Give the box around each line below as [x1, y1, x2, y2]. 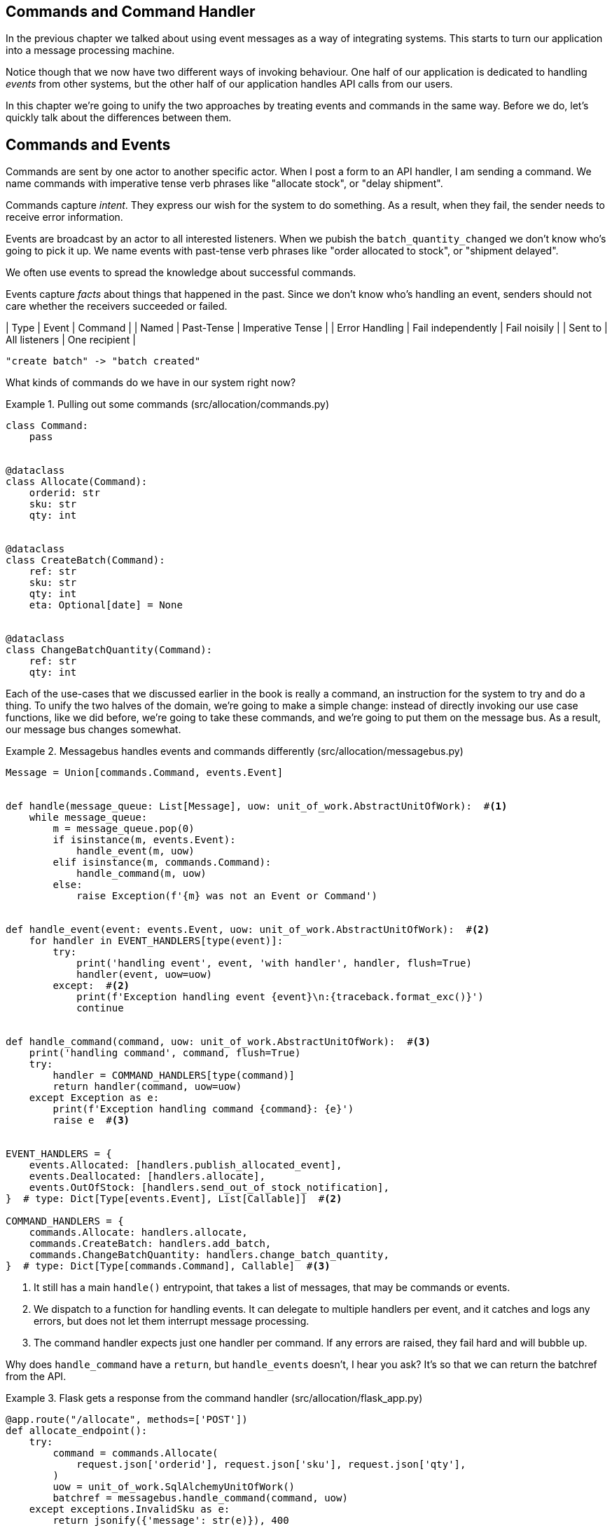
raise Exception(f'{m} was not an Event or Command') [76, 890, 378, 902]
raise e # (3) [53, 1114, 130, 1126]
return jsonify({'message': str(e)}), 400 [53, 1515, 289, 1527]
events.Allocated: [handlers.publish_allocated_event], [29, 1159, 342, 1171]
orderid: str [29, 487, 100, 499]
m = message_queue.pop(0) [53, 823, 195, 835]
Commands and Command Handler [6, 3, 256, 20]
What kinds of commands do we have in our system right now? [6, 376, 296, 389]
